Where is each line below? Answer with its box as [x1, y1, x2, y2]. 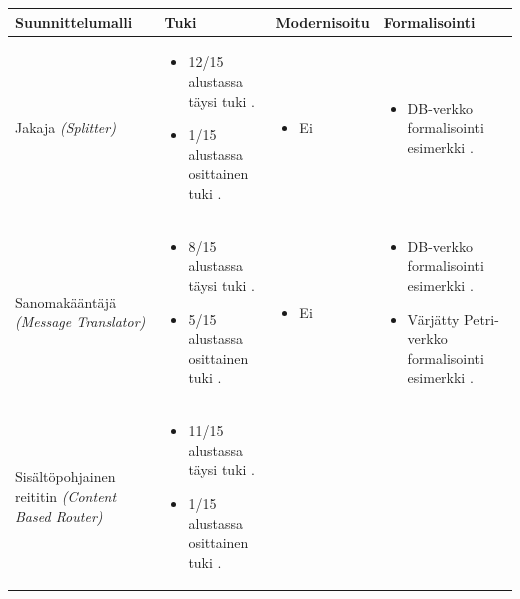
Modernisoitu [275, 11, 370, 32]
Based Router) [15, 505, 103, 526]
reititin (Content [15, 485, 117, 506]
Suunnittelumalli [15, 11, 133, 32]
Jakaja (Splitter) [15, 117, 116, 138]
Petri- [464, 308, 499, 329]
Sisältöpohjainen [15, 466, 116, 487]
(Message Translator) [15, 311, 146, 332]
